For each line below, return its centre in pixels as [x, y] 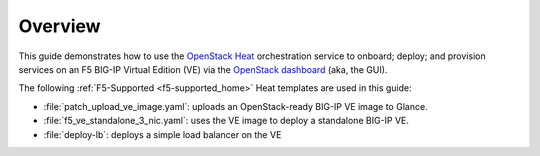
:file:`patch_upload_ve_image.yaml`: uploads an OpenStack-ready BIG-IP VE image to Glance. [236, 106]
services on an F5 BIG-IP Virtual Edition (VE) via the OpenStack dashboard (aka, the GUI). [203, 69]
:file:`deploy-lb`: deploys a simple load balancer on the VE [162, 134]
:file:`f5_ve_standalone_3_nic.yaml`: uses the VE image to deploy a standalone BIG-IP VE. [226, 121]
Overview [59, 26]
